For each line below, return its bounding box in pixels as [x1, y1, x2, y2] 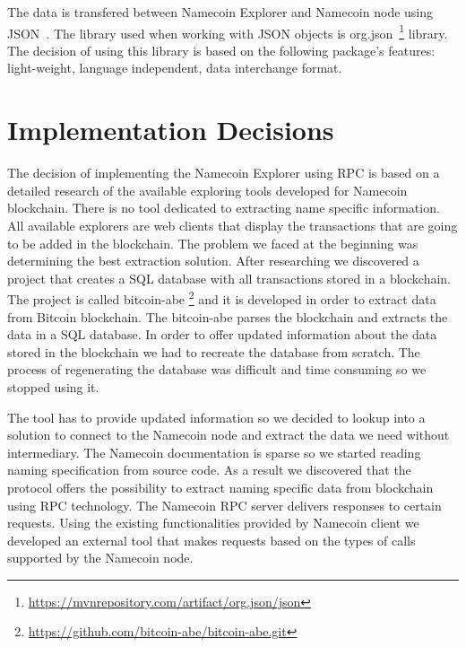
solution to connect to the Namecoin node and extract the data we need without [7, 425, 450, 444]
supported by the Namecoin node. [7, 548, 194, 567]
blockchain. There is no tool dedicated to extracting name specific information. [7, 198, 440, 217]
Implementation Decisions [7, 111, 334, 148]
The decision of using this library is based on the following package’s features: [7, 40, 436, 59]
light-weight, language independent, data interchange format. [7, 58, 342, 77]
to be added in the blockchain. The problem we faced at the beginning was [7, 233, 419, 252]
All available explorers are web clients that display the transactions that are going [7, 215, 458, 234]
